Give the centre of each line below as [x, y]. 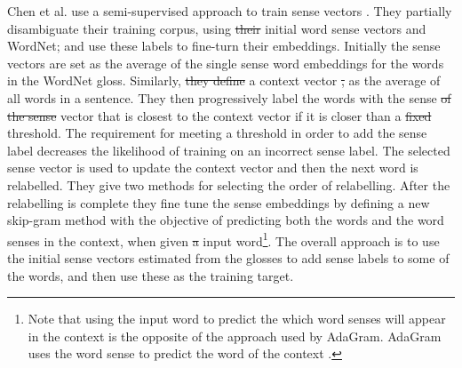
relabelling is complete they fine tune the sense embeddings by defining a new [219, 202]
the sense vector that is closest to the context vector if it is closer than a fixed [219, 115]
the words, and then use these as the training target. [151, 275]
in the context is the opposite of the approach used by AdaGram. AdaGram [235, 336]
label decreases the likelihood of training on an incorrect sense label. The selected [229, 150]
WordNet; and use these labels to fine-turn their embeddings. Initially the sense [224, 46]
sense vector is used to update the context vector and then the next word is [213, 168]
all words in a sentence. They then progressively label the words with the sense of [229, 97]
